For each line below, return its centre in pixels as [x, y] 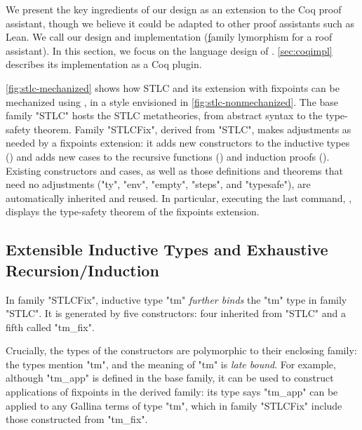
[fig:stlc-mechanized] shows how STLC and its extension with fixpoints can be [173, 87]
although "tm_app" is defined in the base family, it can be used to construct [170, 378]
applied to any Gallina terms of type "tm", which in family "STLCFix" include [174, 405]
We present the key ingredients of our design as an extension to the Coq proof [174, 9]
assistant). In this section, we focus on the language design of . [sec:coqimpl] [169, 50]
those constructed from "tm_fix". [77, 419]
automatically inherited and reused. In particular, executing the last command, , [179, 197]
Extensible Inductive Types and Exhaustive [167, 249]
